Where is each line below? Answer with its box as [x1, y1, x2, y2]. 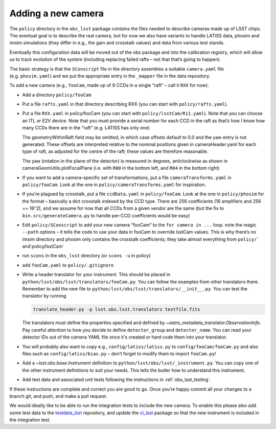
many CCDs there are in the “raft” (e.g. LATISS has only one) [22, 125, 150, 131]
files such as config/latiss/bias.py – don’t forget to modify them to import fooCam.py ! [22, 350, 217, 356]
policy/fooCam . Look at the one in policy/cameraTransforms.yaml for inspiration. [22, 182, 206, 188]
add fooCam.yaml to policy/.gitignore [22, 262, 114, 268]
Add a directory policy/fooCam [22, 92, 91, 98]
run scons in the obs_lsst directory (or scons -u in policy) [22, 253, 151, 259]
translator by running [22, 293, 66, 299]
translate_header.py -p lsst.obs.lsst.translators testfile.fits [33, 307, 200, 312]
